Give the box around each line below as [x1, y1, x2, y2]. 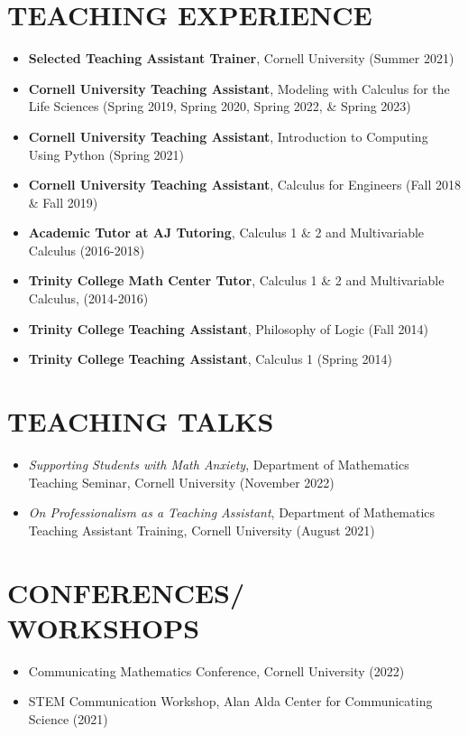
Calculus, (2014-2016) [28, 289, 149, 308]
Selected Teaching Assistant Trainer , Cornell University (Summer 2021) [28, 49, 454, 68]
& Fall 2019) [28, 192, 98, 211]
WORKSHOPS [7, 609, 200, 646]
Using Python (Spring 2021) [28, 144, 185, 163]
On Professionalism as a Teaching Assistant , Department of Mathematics [28, 503, 436, 522]
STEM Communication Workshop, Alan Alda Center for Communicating [28, 692, 433, 711]
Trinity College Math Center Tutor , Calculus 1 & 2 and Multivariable [28, 271, 445, 290]
